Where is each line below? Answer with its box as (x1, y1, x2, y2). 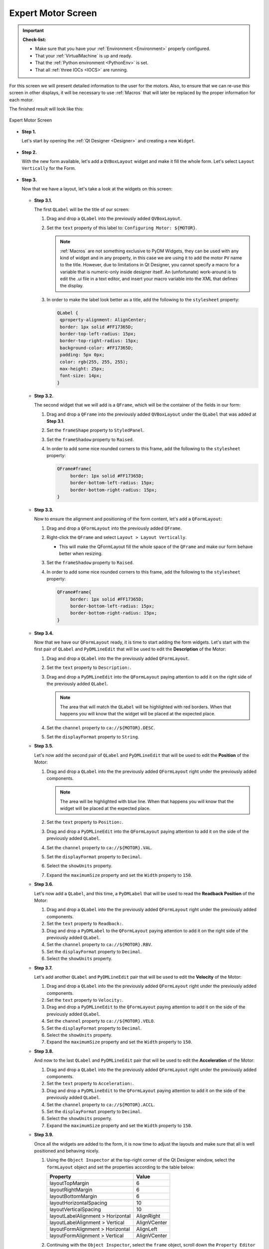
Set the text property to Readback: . (46, 921, 124, 927)
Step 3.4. (34, 630, 54, 636)
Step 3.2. (34, 393, 54, 399)
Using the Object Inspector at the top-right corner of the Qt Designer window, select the (46, 1157, 235, 1163)
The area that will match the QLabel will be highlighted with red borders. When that (60, 703, 232, 709)
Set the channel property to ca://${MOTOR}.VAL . (46, 844, 152, 850)
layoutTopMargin (49, 1180, 89, 1187)
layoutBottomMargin (49, 1193, 97, 1200)
